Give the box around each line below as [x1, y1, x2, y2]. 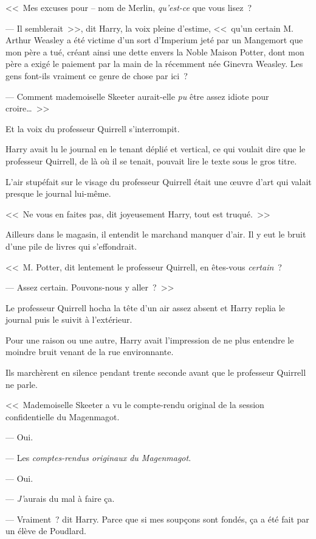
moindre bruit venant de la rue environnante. [5, 345, 174, 358]
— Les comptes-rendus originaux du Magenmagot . [5, 451, 191, 464]
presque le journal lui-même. [5, 187, 111, 200]
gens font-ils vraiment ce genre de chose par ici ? [5, 69, 188, 82]
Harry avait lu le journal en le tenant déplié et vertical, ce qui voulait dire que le [5, 143, 306, 155]
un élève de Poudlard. [5, 524, 86, 537]
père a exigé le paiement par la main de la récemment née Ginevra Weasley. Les [5, 57, 303, 70]
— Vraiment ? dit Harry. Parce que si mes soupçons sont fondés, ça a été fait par [5, 512, 309, 525]
